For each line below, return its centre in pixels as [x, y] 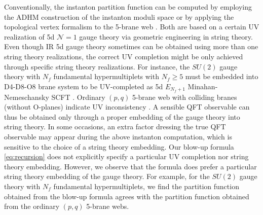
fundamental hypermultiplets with [106, 76]
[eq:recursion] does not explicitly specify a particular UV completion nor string [126, 156]
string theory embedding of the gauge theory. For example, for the [107, 176]
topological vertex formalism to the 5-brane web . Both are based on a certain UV [132, 27]
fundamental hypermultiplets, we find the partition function [146, 186]
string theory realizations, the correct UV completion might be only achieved [124, 56]
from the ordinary [32, 206]
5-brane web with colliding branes [184, 97]
